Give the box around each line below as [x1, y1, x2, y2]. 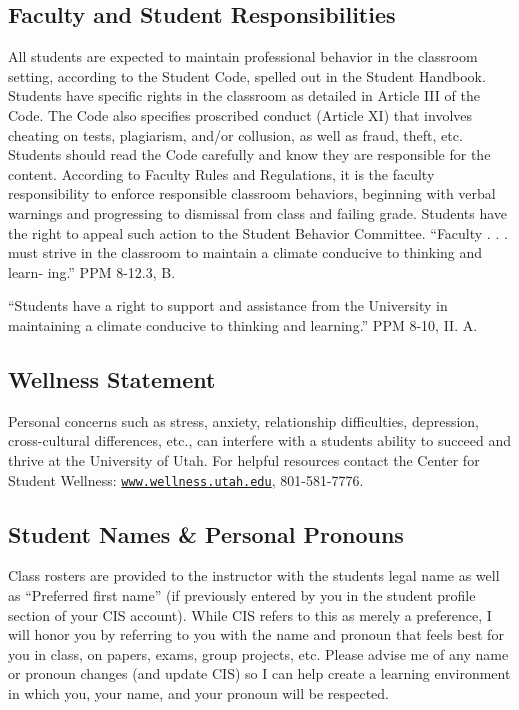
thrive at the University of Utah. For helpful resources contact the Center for [8, 449, 480, 470]
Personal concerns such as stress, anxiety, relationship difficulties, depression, [8, 410, 480, 431]
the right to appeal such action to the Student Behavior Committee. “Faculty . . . [8, 222, 508, 243]
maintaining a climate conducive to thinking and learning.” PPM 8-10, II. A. [8, 314, 478, 335]
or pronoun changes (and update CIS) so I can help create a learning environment [8, 663, 511, 684]
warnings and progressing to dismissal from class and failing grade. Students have [8, 202, 508, 223]
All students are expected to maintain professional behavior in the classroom [8, 46, 478, 67]
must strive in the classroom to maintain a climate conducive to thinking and [8, 242, 483, 263]
